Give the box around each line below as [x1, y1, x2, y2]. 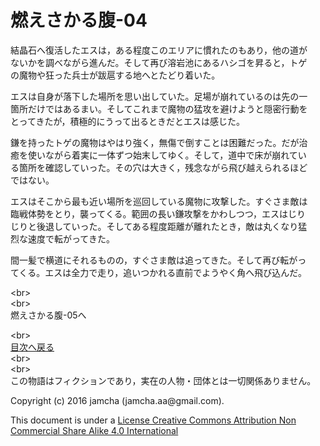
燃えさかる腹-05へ [10, 309, 87, 321]
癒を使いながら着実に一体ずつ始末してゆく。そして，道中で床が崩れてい [10, 149, 307, 161]
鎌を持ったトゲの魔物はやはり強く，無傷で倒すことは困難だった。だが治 [10, 136, 308, 148]
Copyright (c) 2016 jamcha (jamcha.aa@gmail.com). [10, 394, 225, 406]
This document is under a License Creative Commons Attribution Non [10, 414, 297, 426]
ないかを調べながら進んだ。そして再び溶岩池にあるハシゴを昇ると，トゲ [10, 56, 308, 68]
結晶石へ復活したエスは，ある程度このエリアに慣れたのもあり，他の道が [10, 44, 308, 56]
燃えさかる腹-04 [10, 9, 148, 32]
